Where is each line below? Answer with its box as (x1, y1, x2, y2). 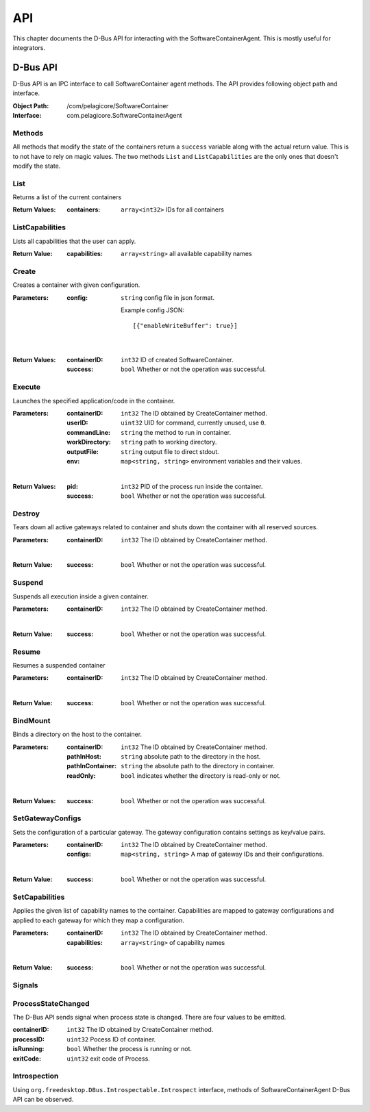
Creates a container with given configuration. (12, 281, 140, 289)
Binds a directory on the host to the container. (12, 730, 143, 739)
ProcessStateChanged (12, 998, 90, 1008)
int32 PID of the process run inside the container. (121, 482, 263, 490)
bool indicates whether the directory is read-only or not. (121, 771, 281, 780)
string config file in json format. (121, 293, 215, 301)
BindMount (12, 716, 51, 725)
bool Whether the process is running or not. (66, 1045, 192, 1053)
